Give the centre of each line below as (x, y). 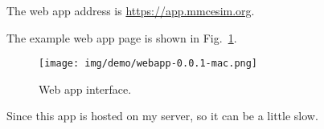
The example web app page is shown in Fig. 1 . (122, 37)
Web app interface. (85, 89)
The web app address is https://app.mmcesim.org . (131, 10)
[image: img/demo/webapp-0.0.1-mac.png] (148, 64)
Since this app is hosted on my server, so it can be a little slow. (162, 116)
